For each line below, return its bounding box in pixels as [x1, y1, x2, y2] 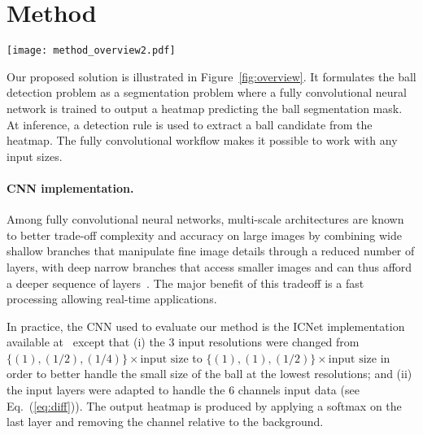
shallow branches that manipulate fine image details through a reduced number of [7, 242, 415, 259]
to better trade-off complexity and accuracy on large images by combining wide [7, 226, 402, 243]
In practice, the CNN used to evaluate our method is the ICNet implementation [7, 317, 405, 334]
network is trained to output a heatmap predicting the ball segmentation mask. [7, 99, 403, 116]
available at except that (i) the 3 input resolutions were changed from [7, 333, 360, 350]
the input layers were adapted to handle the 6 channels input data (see [7, 381, 360, 398]
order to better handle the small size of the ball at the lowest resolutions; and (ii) [7, 365, 412, 382]
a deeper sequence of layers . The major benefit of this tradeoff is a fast [7, 274, 364, 291]
